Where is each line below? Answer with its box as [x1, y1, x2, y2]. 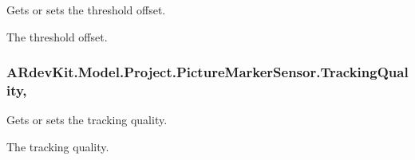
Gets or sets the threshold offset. [6, 2, 166, 18]
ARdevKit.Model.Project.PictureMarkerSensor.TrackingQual [6, 62, 409, 82]
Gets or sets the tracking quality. [6, 111, 168, 128]
